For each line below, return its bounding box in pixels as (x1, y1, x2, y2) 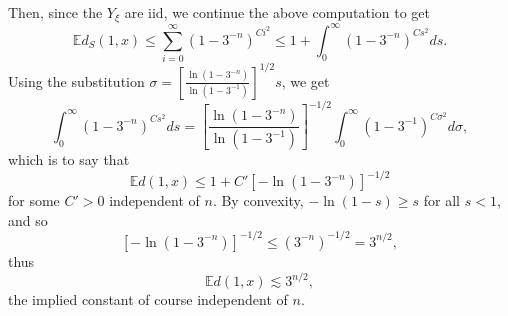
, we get (281, 70, 330, 91)
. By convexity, (212, 190, 304, 211)
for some (8, 190, 60, 211)
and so (8, 209, 48, 230)
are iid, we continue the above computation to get (124, 2, 431, 22)
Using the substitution (8, 70, 145, 91)
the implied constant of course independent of (8, 289, 288, 310)
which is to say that (8, 149, 130, 170)
